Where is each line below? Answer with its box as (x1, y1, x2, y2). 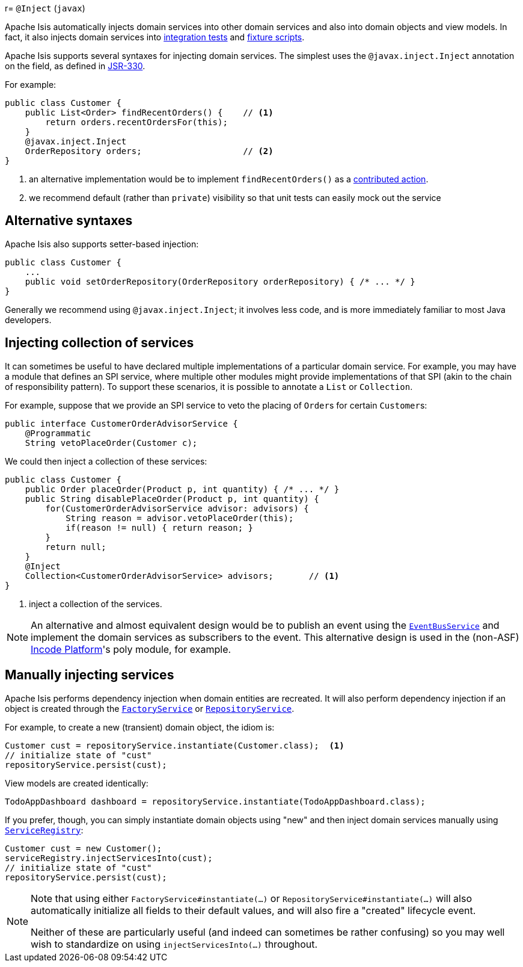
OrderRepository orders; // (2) (25, 146, 274, 156)
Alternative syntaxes (5, 213, 133, 229)
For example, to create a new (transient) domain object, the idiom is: (5, 721, 275, 732)
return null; (45, 542, 106, 552)
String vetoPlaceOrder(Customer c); (25, 437, 198, 448)
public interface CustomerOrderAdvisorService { (5, 418, 238, 428)
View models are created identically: (5, 777, 148, 788)
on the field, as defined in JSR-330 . (5, 61, 145, 71)
